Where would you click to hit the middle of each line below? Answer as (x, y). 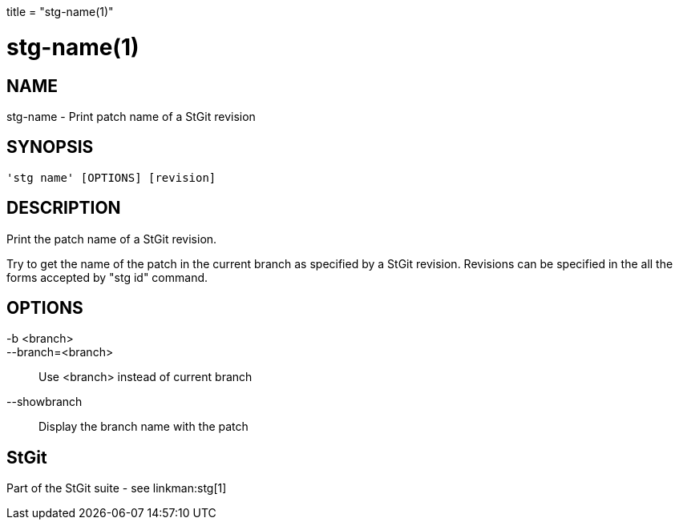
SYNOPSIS (50, 147)
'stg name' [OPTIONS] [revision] (111, 177)
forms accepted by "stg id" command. (107, 277)
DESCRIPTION (64, 208)
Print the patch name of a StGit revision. (112, 239)
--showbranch (44, 402)
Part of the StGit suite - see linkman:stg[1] (117, 488)
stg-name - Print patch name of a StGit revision (131, 116)
